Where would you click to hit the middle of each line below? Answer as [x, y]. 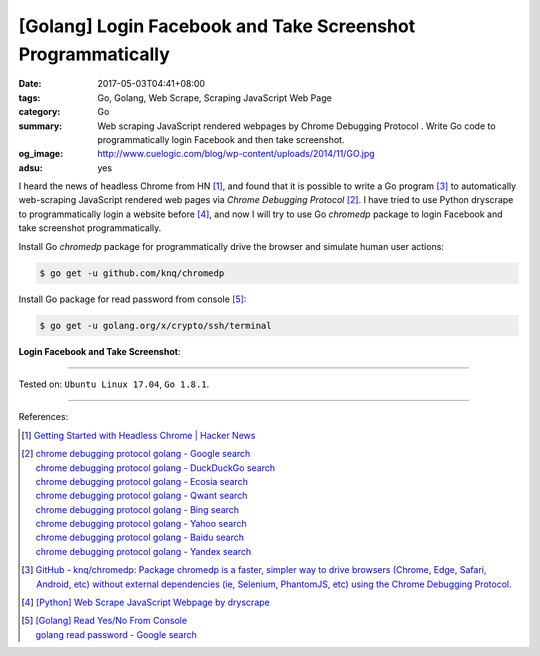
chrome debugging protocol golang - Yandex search [143, 551]
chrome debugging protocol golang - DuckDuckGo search [155, 467]
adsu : [31, 167]
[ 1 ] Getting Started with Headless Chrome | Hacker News [138, 435]
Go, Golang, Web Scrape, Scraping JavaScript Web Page [214, 97]
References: [43, 417]
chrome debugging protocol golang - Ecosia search [142, 481]
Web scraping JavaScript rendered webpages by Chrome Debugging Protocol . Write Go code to [296, 126]
